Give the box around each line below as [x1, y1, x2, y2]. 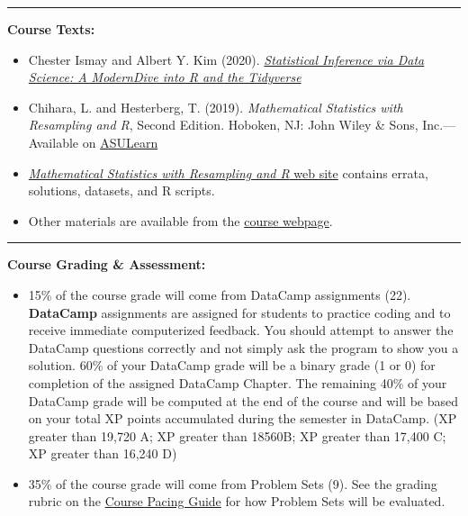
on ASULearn [82, 132, 158, 151]
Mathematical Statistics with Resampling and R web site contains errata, [28, 163, 428, 182]
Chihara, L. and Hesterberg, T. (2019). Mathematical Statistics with [28, 97, 403, 116]
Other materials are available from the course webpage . [28, 211, 333, 230]
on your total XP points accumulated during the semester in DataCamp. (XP [28, 409, 457, 428]
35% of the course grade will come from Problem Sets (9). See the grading [28, 474, 437, 493]
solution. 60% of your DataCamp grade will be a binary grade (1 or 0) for [28, 356, 436, 375]
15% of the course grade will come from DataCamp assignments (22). [28, 285, 411, 303]
